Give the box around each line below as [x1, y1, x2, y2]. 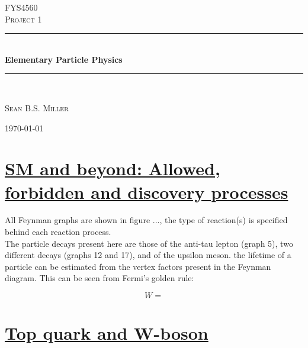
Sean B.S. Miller [5, 101, 69, 114]
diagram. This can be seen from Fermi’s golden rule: [5, 272, 194, 284]
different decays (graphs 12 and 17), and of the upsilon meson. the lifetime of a [5, 249, 291, 261]
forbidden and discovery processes [5, 179, 288, 204]
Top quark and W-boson [5, 321, 208, 345]
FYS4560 [5, 1, 38, 13]
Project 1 [5, 12, 42, 25]
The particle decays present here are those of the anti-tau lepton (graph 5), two [5, 237, 293, 249]
